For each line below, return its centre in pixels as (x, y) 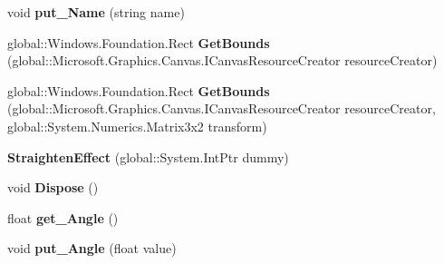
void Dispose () (53, 187)
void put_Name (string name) (96, 12)
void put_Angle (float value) (92, 248)
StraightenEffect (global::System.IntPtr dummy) (148, 156)
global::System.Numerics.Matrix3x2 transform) (137, 126)
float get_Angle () (63, 217)
